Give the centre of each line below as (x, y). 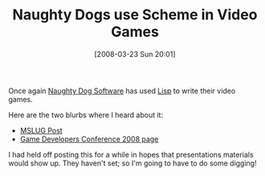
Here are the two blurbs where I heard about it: (86, 115)
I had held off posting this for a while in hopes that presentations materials (131, 154)
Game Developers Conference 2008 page (89, 139)
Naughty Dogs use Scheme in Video (135, 15)
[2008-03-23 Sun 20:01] (135, 54)
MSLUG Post (41, 130)
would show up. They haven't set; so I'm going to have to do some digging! (132, 163)
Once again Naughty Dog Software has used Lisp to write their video (122, 91)
